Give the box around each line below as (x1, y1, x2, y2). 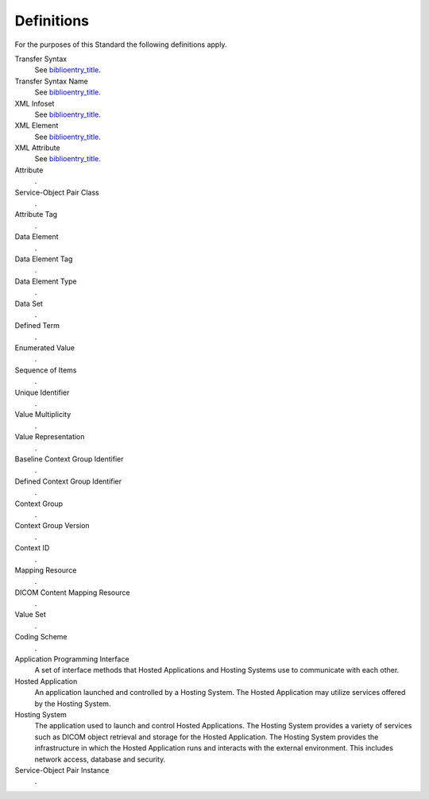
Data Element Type (14, 276, 77, 286)
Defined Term (14, 321, 60, 330)
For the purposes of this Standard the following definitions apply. (14, 40, 227, 49)
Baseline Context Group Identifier (14, 454, 124, 464)
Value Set (14, 610, 47, 620)
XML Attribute (14, 143, 60, 152)
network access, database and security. (34, 755, 166, 764)
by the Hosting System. (34, 699, 111, 708)
